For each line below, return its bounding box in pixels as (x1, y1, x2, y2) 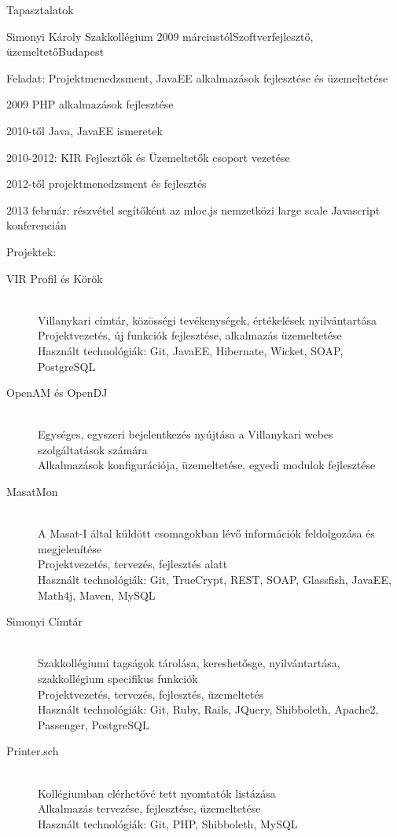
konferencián (6, 217, 67, 233)
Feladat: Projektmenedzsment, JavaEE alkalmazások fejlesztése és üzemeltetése (6, 69, 388, 86)
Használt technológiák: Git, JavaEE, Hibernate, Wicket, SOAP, (38, 342, 344, 358)
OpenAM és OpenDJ (6, 384, 108, 401)
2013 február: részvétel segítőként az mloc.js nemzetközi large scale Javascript (6, 201, 380, 218)
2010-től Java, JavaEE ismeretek (6, 122, 163, 138)
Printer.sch (6, 743, 59, 759)
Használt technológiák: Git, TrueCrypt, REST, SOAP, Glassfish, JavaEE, (38, 571, 391, 588)
